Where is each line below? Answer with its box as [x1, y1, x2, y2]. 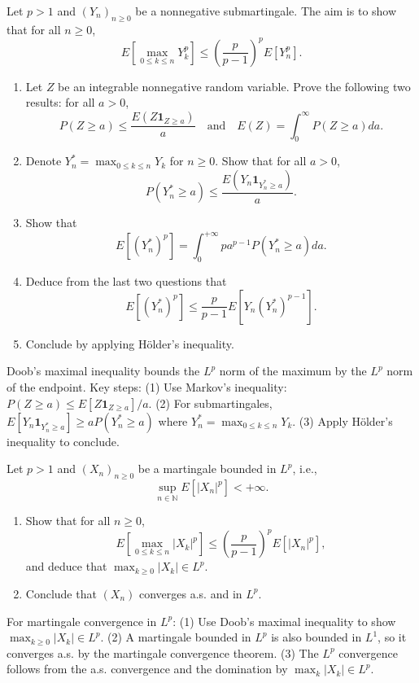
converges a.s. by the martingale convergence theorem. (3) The [7, 644, 319, 661]
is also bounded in [271, 628, 362, 646]
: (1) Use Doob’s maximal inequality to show [172, 612, 396, 629]
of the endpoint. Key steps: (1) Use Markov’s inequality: [7, 379, 287, 396]
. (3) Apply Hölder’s [292, 412, 393, 429]
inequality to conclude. [7, 432, 120, 449]
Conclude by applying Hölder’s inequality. [25, 335, 234, 352]
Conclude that [25, 584, 97, 602]
